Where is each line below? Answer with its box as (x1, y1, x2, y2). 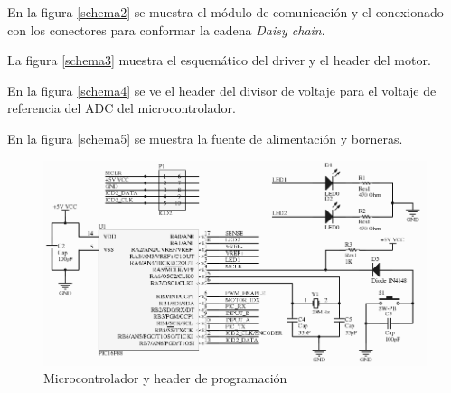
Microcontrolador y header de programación (43, 369, 287, 388)
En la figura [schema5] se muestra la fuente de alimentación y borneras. (7, 128, 403, 147)
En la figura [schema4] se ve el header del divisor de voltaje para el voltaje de (7, 80, 437, 99)
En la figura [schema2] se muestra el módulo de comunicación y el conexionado (7, 3, 444, 21)
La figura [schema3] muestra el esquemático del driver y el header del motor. (7, 51, 431, 70)
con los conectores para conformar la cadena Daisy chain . (7, 20, 325, 39)
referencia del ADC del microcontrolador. (7, 98, 236, 117)
